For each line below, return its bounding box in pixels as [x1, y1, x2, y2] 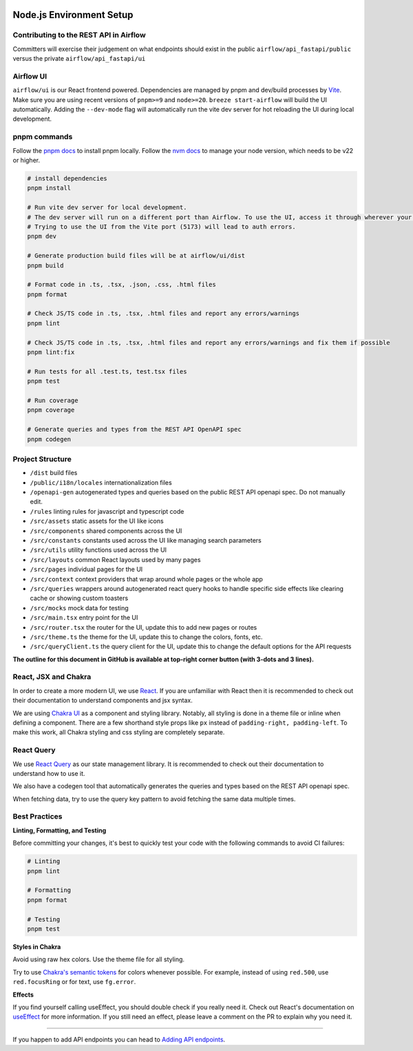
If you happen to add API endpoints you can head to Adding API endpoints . [12, 1035, 226, 1043]
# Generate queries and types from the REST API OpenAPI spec [27, 426, 242, 434]
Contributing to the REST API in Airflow [12, 30, 146, 40]
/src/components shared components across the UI [30, 526, 182, 534]
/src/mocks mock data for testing [30, 603, 129, 612]
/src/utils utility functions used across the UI [30, 545, 167, 554]
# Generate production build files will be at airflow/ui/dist [27, 252, 246, 260]
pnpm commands [12, 132, 73, 141]
